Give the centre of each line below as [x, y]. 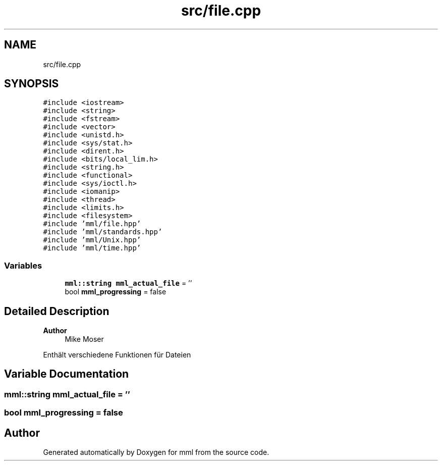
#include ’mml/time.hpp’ [92, 248]
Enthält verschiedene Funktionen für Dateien [117, 355]
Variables [23, 265]
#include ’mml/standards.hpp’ [103, 232]
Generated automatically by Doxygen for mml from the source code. [156, 452]
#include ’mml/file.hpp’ [92, 224]
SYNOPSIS [32, 84]
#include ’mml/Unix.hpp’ [92, 240]
